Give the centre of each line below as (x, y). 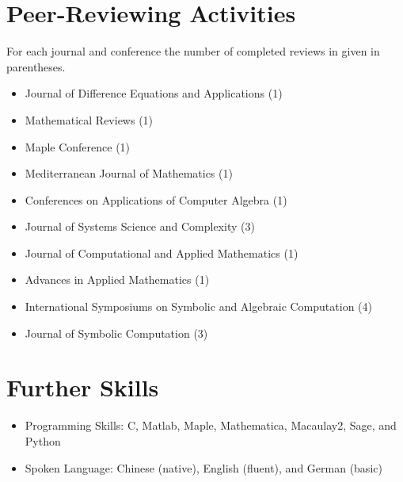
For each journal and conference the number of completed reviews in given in (193, 51)
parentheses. (36, 66)
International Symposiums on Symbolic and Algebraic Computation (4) (198, 306)
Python (43, 440)
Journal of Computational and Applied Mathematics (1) (162, 252)
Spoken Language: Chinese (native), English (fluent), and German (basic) (203, 467)
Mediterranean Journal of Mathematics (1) (129, 173)
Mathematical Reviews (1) (89, 119)
